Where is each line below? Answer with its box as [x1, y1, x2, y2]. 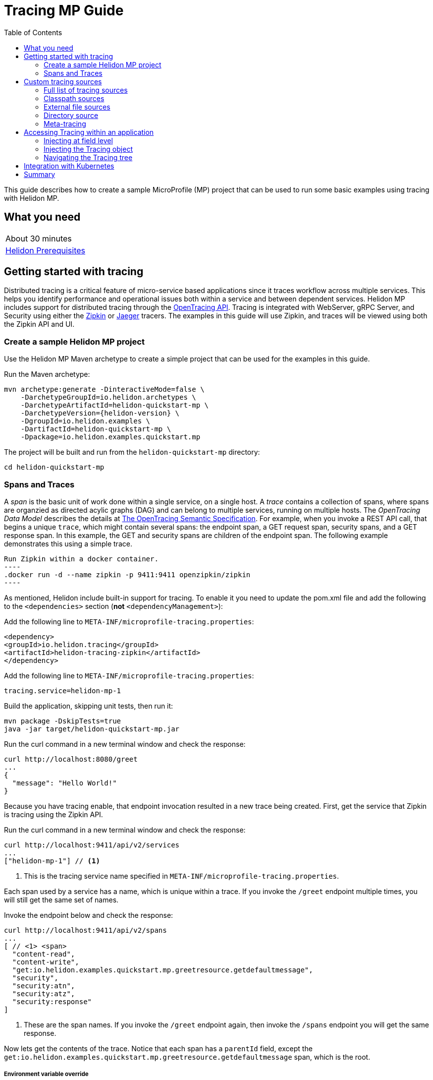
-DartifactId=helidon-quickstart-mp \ [20, 425, 171, 433]
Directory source [44, 111, 99, 120]
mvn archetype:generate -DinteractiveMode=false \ [4, 385, 205, 394]
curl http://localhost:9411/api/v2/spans [4, 926, 167, 934]
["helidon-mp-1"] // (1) [4, 856, 100, 865]
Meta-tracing [44, 119, 86, 128]
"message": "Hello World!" [12, 779, 117, 787]
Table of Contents [4, 28, 62, 37]
